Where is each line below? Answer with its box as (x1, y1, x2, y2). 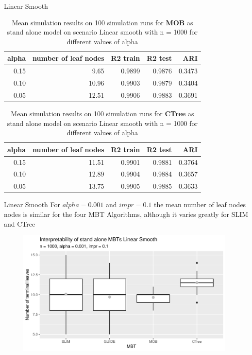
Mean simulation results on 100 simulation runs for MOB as (12, 17, 193, 27)
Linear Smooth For (4, 199, 61, 210)
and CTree (4, 218, 35, 229)
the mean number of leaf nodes (154, 199, 246, 210)
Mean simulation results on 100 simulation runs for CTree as (11, 108, 194, 118)
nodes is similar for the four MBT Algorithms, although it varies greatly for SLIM (4, 209, 249, 219)
